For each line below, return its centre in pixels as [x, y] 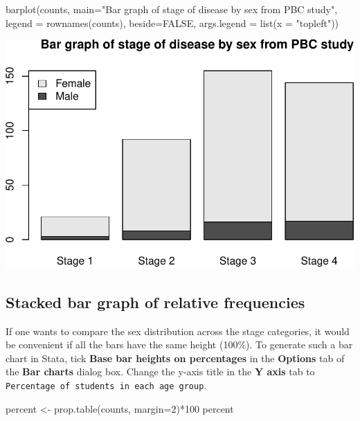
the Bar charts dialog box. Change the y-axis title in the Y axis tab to [160, 371]
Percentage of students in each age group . [106, 385]
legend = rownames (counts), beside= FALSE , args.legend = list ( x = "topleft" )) [172, 23]
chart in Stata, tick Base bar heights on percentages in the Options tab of [175, 358]
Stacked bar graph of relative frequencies [155, 302]
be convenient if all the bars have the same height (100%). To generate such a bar [179, 344]
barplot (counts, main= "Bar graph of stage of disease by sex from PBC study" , [172, 9]
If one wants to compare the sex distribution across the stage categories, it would [178, 331]
